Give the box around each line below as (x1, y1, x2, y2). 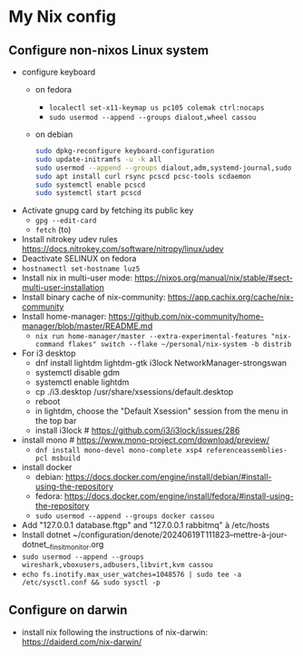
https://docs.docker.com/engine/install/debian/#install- (65, 472, 272, 483)
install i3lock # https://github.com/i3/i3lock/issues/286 (34, 425, 240, 436)
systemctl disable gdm (34, 367, 120, 378)
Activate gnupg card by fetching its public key (21, 205, 194, 216)
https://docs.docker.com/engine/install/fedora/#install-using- (64, 491, 294, 502)
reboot (34, 397, 61, 407)
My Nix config (8, 6, 117, 27)
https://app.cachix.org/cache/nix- (167, 292, 294, 303)
